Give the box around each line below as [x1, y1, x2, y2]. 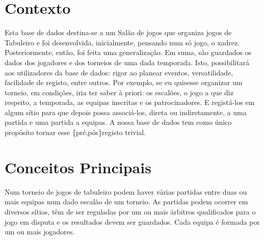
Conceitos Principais [5, 156, 151, 177]
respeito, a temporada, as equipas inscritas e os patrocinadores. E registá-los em [5, 97, 255, 108]
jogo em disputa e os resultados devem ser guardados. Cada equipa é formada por [5, 216, 260, 227]
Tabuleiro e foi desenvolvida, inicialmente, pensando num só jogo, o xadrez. [5, 37, 240, 47]
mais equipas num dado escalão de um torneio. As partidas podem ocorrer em [5, 196, 248, 207]
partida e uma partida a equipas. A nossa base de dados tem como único [5, 117, 232, 127]
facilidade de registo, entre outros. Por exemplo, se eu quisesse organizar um [5, 77, 243, 88]
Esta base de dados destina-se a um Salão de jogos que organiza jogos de [5, 27, 232, 38]
